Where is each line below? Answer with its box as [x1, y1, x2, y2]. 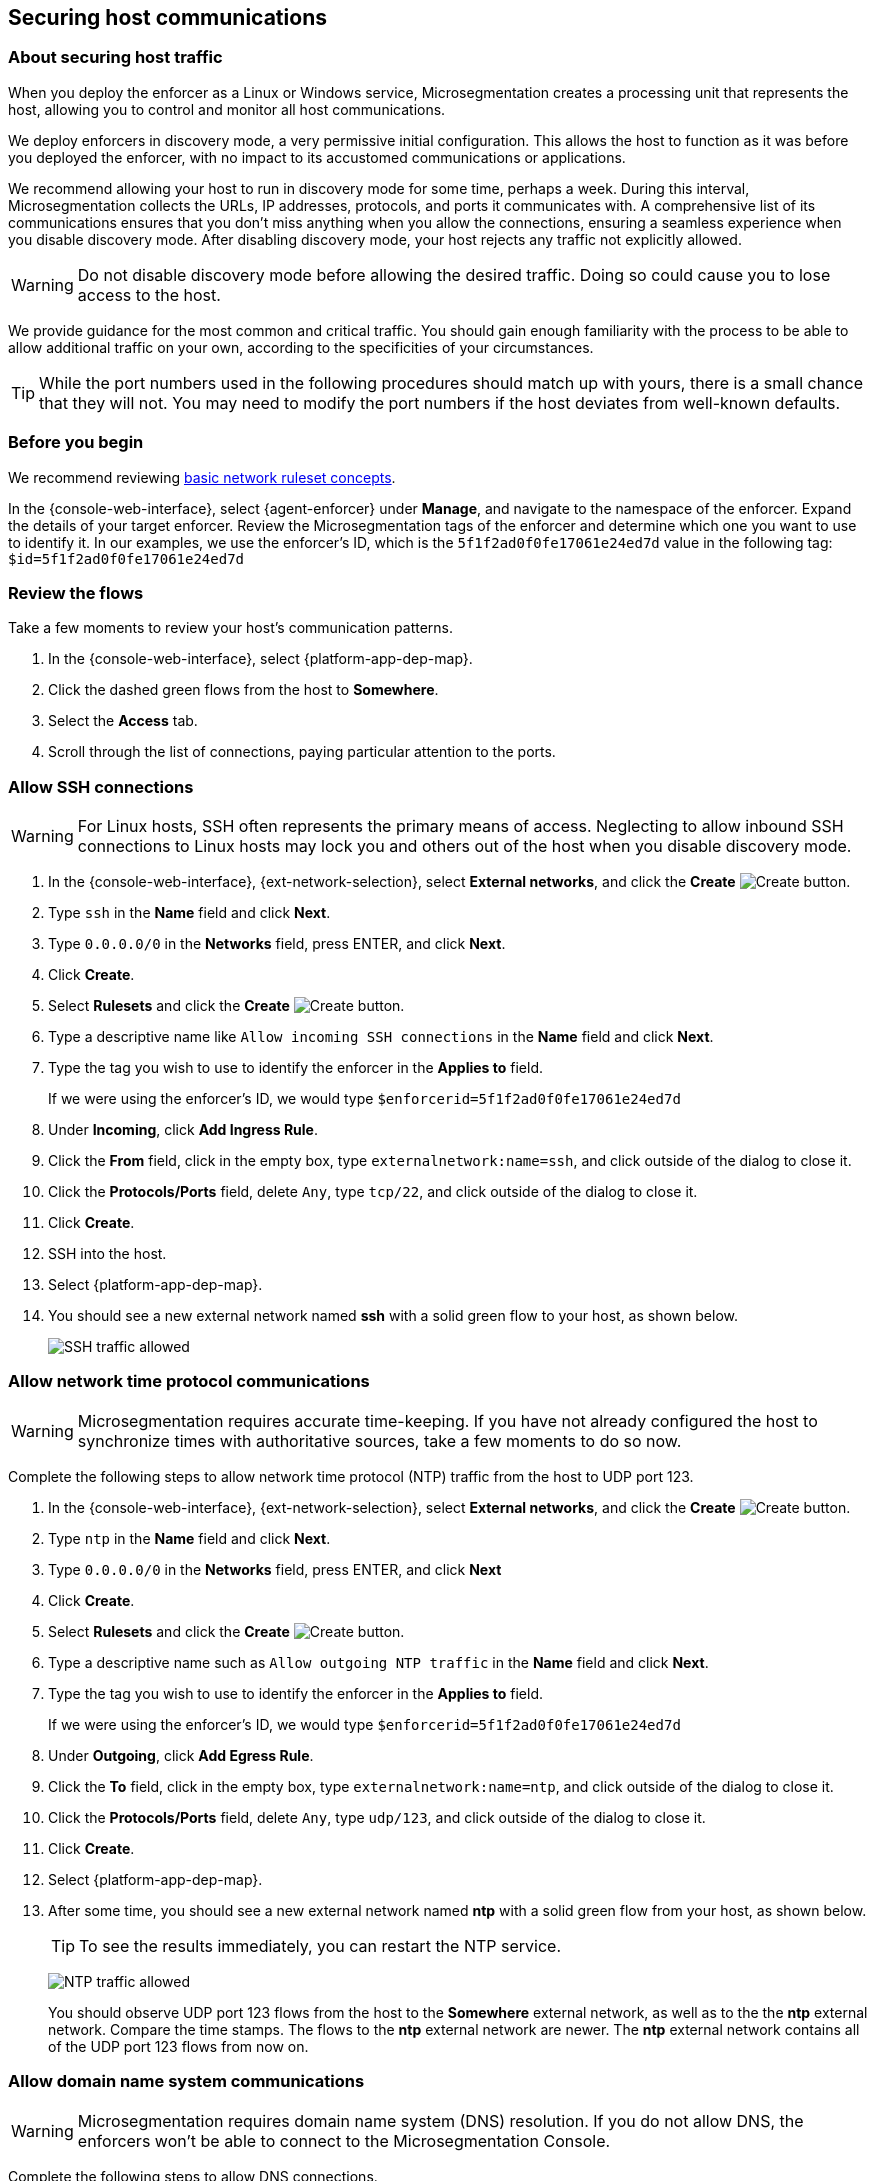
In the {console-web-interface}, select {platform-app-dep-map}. [48, 650, 473, 668]
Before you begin [8, 432, 144, 453]
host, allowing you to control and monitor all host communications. [8, 100, 446, 118]
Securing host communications [8, 5, 327, 30]
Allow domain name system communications [8, 2071, 365, 2092]
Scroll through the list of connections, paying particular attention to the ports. [48, 743, 556, 761]
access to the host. [77, 284, 221, 305]
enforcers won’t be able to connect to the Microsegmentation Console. [77, 2130, 611, 2151]
